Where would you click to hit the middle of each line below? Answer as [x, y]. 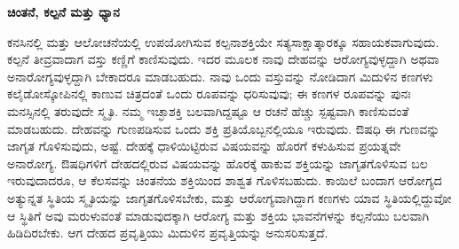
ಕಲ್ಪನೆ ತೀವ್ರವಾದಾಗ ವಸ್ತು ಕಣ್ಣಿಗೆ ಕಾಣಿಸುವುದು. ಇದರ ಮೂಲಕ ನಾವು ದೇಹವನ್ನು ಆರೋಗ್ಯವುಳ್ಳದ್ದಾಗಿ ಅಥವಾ [223, 59]
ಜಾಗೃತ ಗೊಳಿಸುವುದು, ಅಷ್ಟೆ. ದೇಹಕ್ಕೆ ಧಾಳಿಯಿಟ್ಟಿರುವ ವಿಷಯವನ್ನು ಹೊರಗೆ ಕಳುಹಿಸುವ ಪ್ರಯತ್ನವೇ [204, 146]
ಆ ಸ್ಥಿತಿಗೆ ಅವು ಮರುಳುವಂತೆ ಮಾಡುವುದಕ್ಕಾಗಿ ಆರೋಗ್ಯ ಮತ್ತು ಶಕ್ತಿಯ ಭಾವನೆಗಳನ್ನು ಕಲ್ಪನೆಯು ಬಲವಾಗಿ [218, 215]
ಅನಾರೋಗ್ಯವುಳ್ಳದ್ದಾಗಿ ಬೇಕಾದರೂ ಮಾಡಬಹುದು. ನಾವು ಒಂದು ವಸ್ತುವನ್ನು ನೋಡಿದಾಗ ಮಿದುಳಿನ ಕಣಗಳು [220, 76]
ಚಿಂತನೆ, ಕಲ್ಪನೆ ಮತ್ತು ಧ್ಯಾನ [63, 12]
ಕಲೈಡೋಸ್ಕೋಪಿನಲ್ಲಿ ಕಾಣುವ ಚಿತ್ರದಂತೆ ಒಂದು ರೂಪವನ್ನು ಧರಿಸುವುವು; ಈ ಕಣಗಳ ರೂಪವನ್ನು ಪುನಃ [209, 93]
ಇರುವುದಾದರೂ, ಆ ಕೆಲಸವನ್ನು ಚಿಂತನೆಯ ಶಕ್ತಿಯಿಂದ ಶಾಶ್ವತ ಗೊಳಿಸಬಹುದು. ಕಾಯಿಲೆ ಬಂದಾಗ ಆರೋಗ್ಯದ [225, 180]
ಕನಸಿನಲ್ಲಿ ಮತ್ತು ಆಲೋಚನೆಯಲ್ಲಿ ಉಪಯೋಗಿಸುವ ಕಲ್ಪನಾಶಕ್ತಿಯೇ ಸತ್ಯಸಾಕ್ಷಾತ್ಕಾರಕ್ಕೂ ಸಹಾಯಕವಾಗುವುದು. [223, 41]
